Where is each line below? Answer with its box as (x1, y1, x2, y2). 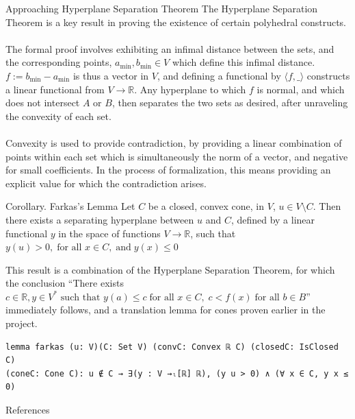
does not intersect (5, 95, 80, 110)
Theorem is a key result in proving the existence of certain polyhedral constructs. (5, 14, 346, 29)
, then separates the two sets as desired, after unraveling (111, 95, 348, 110)
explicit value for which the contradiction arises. (5, 176, 207, 190)
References (5, 403, 50, 417)
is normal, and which (257, 82, 345, 96)
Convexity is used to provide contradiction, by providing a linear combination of (5, 135, 342, 149)
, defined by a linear (231, 212, 315, 226)
